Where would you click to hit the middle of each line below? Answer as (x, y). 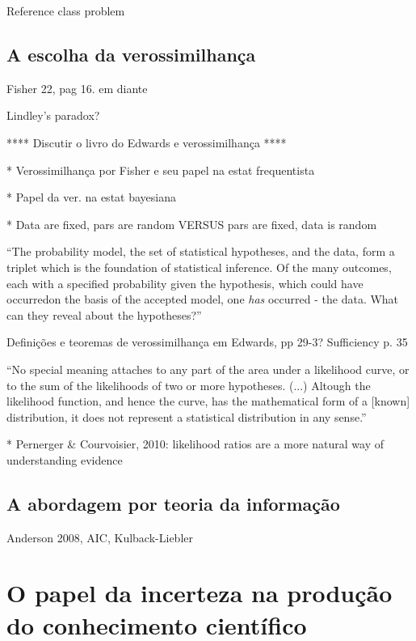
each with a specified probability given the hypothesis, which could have (185, 283)
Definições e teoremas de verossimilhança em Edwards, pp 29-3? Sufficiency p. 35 (207, 342)
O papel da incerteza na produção (200, 593)
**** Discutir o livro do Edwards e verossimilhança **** (147, 142)
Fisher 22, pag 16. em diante (77, 88)
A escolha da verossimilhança (131, 54)
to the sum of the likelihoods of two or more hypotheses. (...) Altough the (189, 385)
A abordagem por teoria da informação (173, 503)
